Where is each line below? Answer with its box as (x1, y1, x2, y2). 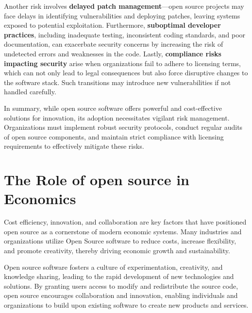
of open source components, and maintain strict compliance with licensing (4, 131, 224, 141)
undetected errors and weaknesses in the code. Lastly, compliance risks (4, 48, 221, 58)
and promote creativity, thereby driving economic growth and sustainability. (4, 245, 230, 255)
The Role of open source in (4, 170, 189, 190)
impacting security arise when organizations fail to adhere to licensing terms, (4, 58, 241, 68)
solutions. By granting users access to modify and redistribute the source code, (4, 280, 238, 291)
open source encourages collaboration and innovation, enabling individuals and (4, 290, 238, 300)
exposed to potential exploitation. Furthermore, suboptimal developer (4, 20, 221, 30)
